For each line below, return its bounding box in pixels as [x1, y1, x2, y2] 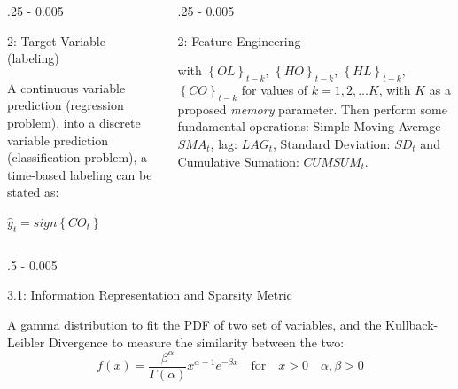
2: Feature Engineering [177, 31, 301, 50]
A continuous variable [7, 78, 126, 97]
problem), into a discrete [7, 113, 141, 131]
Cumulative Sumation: [177, 152, 299, 170]
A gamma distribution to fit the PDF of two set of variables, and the [7, 315, 382, 333]
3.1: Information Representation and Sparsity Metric [7, 285, 292, 304]
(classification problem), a [7, 148, 148, 167]
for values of [241, 80, 308, 98]
